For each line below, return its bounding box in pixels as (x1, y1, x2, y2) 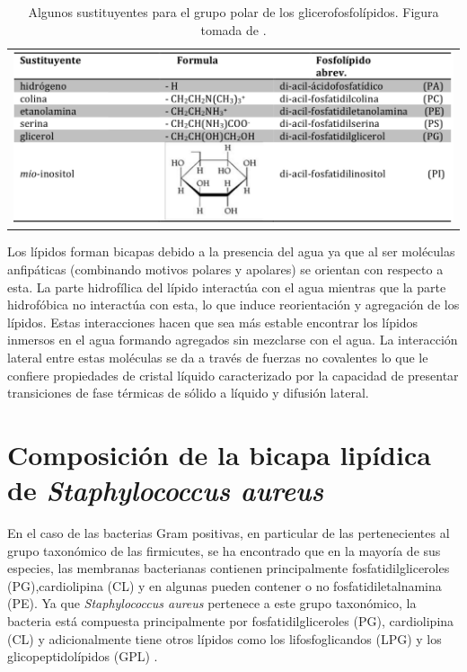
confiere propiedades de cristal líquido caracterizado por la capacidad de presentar (7, 365, 459, 384)
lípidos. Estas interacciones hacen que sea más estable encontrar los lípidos (7, 312, 419, 331)
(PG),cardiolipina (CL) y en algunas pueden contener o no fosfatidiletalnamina (7, 576, 442, 595)
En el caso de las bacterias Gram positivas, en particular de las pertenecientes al (7, 524, 450, 542)
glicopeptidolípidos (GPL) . (7, 647, 158, 666)
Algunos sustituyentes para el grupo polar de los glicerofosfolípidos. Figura (28, 3, 439, 21)
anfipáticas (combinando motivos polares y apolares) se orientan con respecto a (7, 260, 444, 279)
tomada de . (200, 20, 267, 39)
